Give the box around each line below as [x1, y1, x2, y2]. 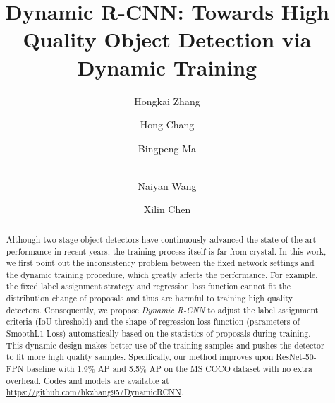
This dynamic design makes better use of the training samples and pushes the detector [6, 339, 324, 351]
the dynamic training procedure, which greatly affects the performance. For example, [6, 268, 318, 280]
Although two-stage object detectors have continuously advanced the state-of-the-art [6, 233, 317, 245]
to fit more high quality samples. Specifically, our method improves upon [6, 351, 274, 363]
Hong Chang [140, 117, 195, 132]
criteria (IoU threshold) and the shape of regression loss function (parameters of [6, 315, 300, 327]
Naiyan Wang [138, 178, 197, 193]
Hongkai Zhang [134, 93, 200, 108]
